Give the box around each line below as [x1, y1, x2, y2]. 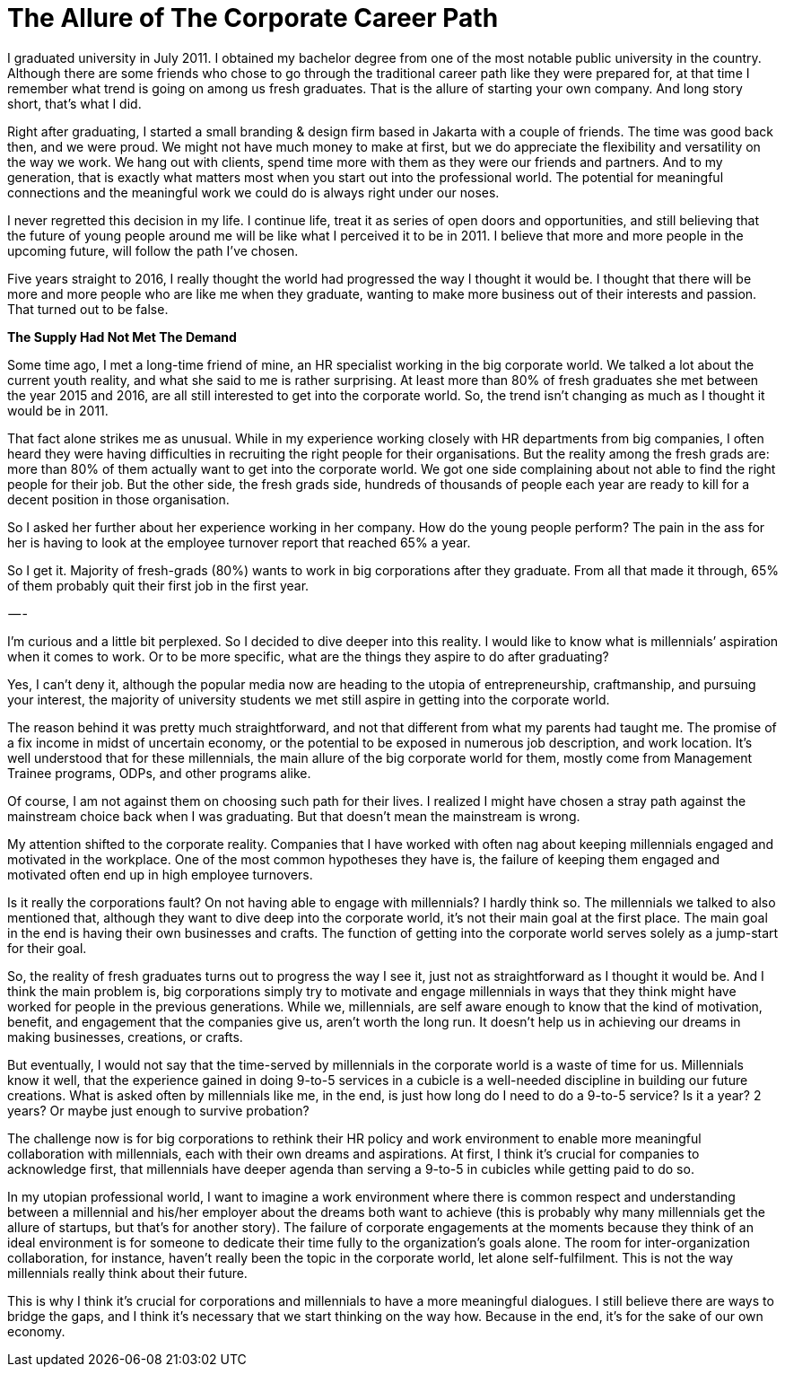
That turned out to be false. [7, 301, 169, 317]
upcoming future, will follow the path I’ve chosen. [7, 242, 299, 258]
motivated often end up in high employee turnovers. [7, 866, 313, 882]
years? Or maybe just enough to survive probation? [7, 1102, 310, 1118]
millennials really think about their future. [7, 1265, 248, 1281]
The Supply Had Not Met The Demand [7, 328, 237, 345]
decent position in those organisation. [7, 491, 230, 507]
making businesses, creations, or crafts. [7, 1028, 243, 1045]
